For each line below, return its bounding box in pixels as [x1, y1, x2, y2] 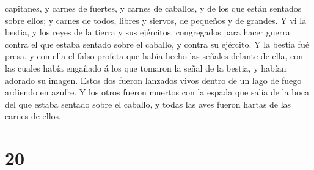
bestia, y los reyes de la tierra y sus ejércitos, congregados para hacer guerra [5, 26, 290, 39]
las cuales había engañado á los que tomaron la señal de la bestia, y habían [5, 61, 287, 74]
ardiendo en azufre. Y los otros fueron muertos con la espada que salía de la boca [5, 86, 309, 98]
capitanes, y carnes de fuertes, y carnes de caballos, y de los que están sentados [5, 2, 302, 14]
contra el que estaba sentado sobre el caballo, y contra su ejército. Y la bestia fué [5, 37, 309, 50]
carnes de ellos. [5, 109, 61, 122]
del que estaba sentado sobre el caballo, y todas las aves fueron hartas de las [5, 97, 291, 110]
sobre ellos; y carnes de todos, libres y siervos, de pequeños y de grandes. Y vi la [5, 13, 307, 26]
